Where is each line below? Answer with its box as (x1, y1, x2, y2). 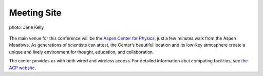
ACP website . (9, 65, 36, 71)
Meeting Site (9, 7, 62, 18)
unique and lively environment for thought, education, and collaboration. (9, 49, 154, 55)
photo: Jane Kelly (9, 24, 44, 30)
